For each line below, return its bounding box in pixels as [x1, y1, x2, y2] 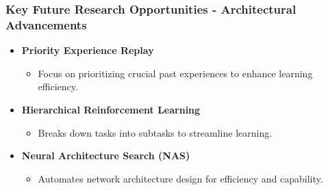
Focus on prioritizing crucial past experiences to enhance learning [38, 66, 313, 80]
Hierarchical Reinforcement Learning [21, 102, 201, 116]
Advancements [5, 16, 87, 33]
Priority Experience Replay [21, 43, 154, 57]
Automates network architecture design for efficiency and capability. [38, 171, 323, 185]
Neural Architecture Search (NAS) [21, 148, 190, 163]
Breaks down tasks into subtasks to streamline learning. [38, 125, 273, 139]
